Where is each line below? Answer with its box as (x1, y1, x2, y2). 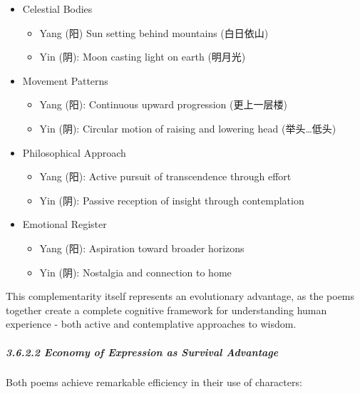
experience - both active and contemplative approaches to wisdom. (6, 316, 297, 331)
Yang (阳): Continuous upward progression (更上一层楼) (39, 97, 287, 112)
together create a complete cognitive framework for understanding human (6, 302, 327, 317)
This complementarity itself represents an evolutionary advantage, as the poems (6, 289, 355, 304)
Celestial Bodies (22, 1, 93, 16)
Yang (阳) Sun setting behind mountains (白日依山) (39, 25, 269, 40)
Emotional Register (22, 217, 107, 232)
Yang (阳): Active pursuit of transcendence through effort (39, 169, 292, 184)
